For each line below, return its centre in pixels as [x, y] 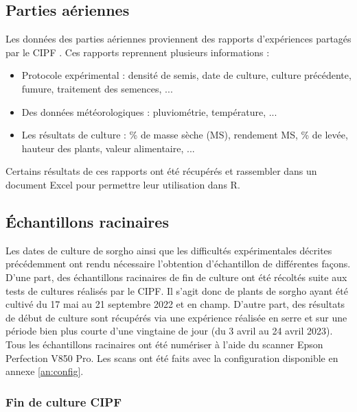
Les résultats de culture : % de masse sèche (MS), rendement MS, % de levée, [185, 135]
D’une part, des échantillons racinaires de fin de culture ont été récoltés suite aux [176, 277]
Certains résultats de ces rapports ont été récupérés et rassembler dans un [161, 171]
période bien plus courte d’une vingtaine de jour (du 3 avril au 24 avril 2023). [169, 331]
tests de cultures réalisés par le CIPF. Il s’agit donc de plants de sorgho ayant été [177, 290]
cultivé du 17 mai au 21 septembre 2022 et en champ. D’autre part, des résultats [175, 304]
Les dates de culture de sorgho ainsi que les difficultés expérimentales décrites [169, 250]
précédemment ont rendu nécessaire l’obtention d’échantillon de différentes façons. [178, 264]
